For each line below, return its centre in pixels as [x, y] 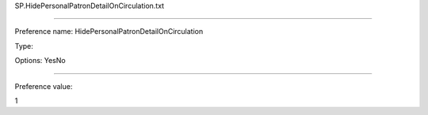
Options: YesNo [40, 61]
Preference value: [44, 86]
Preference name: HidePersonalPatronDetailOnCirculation [109, 32]
